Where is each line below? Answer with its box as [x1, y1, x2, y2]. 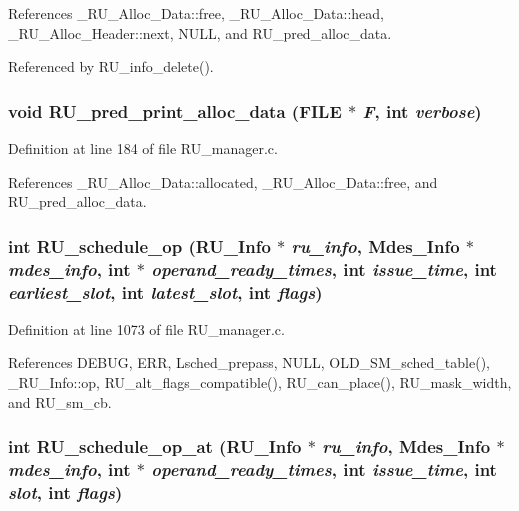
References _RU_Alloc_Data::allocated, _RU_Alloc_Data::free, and [8, 171, 438, 192]
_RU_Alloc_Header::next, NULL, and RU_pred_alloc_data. [8, 22, 392, 43]
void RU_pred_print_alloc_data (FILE [8, 98, 342, 123]
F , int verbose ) [362, 98, 482, 123]
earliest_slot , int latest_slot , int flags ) [8, 279, 323, 304]
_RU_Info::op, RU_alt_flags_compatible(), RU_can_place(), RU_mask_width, [8, 372, 512, 393]
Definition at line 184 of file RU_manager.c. [8, 138, 278, 158]
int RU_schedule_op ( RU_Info [8, 233, 271, 258]
